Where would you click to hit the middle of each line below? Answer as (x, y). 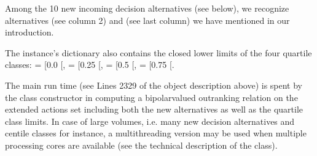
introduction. (29, 32)
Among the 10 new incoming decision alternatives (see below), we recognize (147, 8)
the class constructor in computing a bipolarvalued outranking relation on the (151, 97)
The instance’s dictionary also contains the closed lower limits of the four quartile (158, 52)
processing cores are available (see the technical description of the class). (141, 145)
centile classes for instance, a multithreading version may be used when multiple (156, 133)
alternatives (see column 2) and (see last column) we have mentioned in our (147, 20)
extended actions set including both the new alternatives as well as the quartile (154, 109)
